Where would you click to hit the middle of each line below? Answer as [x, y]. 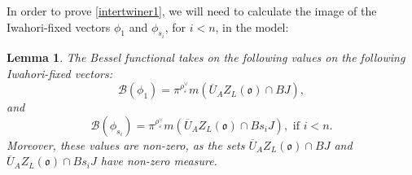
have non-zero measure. [159, 161]
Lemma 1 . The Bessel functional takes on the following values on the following [206, 57]
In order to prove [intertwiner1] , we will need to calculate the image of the [192, 11]
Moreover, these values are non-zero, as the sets [126, 144]
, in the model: [252, 26]
